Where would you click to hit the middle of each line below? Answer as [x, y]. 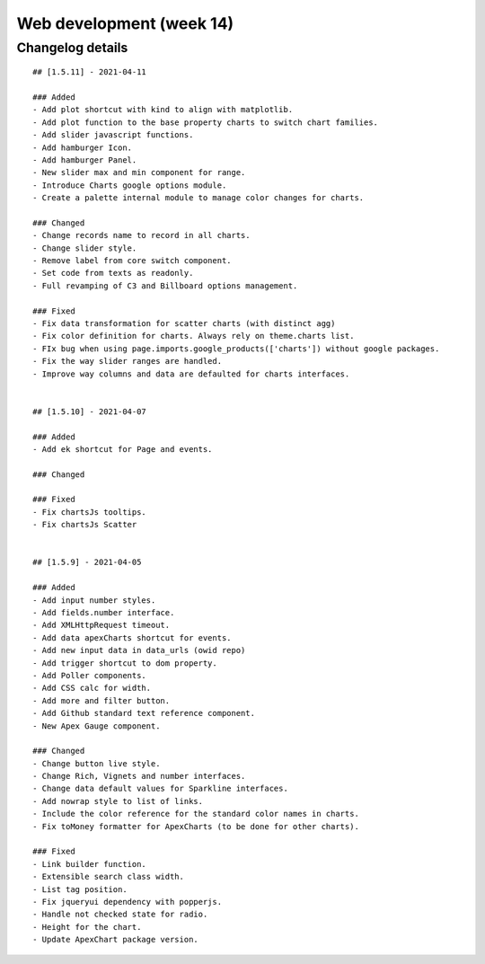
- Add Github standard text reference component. [144, 713]
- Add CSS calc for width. [92, 688]
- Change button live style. [97, 763]
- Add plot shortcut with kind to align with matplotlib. [163, 110]
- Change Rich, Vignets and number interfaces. [139, 776]
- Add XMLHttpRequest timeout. [101, 625]
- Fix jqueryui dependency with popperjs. [128, 902]
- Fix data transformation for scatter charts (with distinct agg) [184, 324]
